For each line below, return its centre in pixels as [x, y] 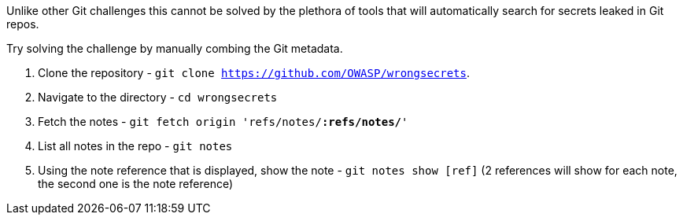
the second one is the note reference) [136, 184]
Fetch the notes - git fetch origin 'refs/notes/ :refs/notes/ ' [223, 122]
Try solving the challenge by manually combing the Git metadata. [175, 48]
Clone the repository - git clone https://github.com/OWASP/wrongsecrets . [254, 73]
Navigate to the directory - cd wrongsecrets [158, 97]
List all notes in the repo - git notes [135, 146]
